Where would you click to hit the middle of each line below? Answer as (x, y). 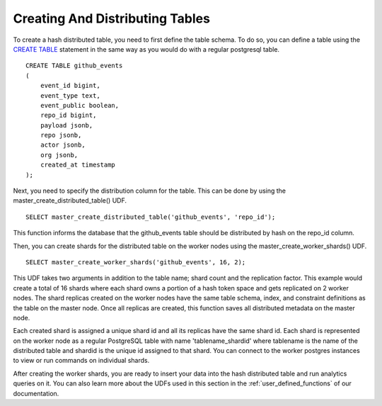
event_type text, (70, 95)
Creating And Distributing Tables (111, 18)
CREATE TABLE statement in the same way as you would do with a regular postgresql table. (146, 49)
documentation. (36, 393)
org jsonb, (59, 155)
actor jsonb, (63, 145)
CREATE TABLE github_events (74, 66)
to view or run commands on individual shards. (81, 361)
